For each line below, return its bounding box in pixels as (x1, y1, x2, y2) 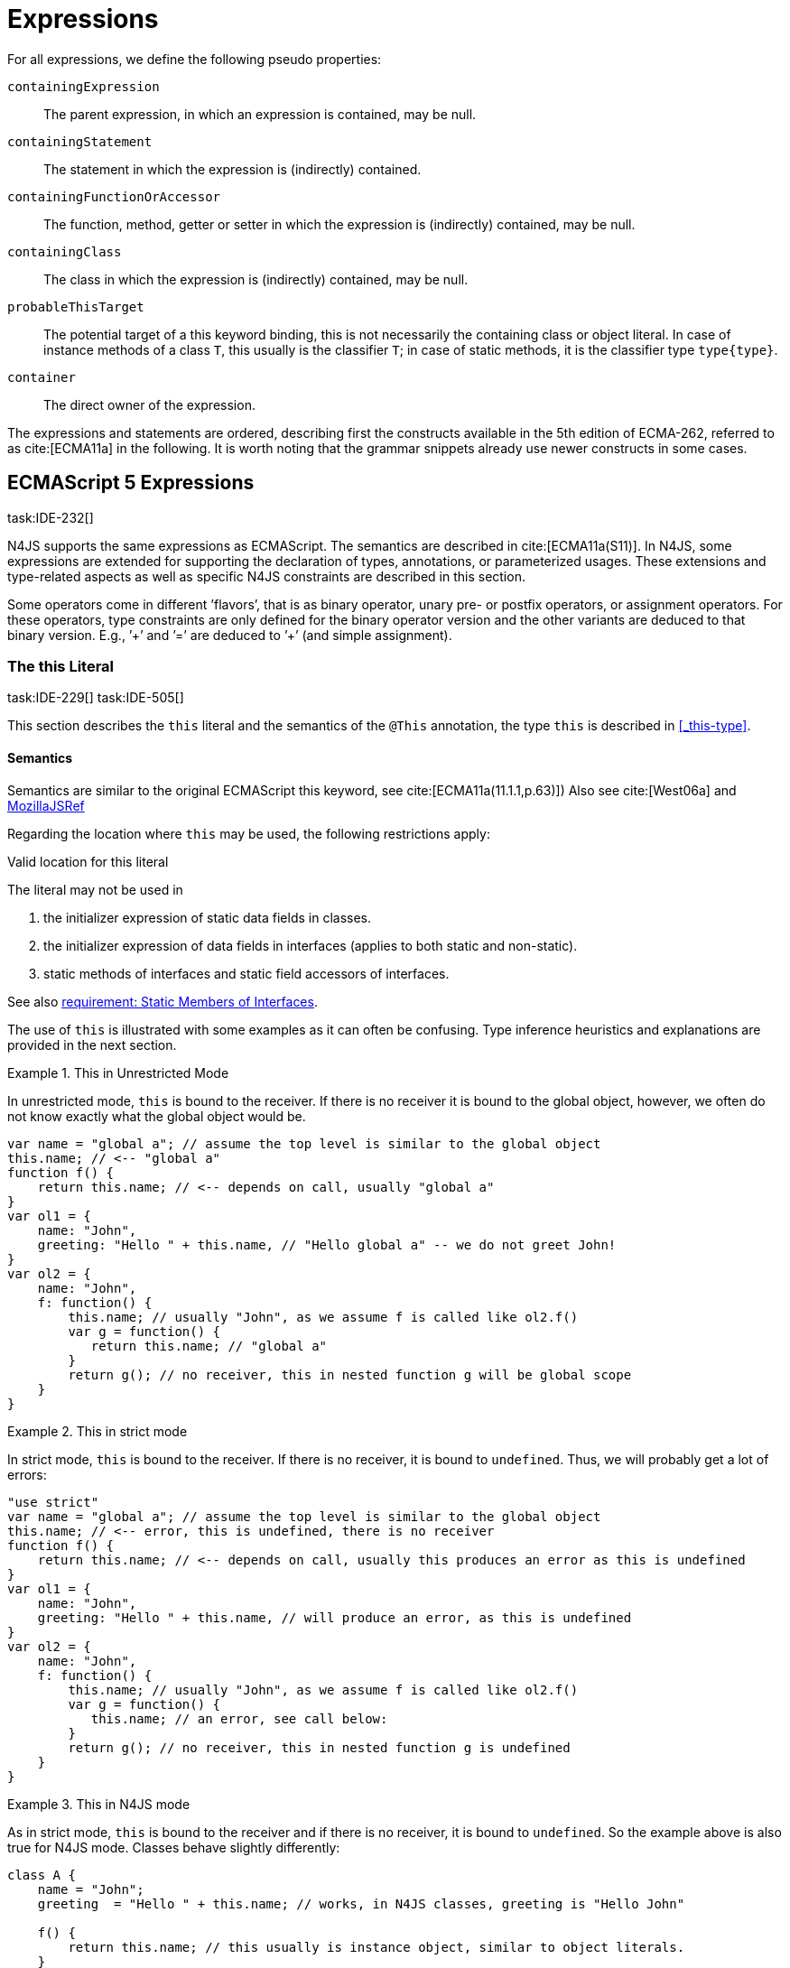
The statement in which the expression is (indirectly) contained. (43, 161, 422, 177)
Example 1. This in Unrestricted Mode (7, 1064, 229, 1081)
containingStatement (7, 134, 153, 149)
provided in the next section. (7, 1036, 177, 1053)
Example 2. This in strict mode (7, 1423, 188, 1439)
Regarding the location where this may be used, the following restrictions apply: (7, 825, 490, 841)
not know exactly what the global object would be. (7, 1108, 306, 1124)
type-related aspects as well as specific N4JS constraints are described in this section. (7, 568, 525, 584)
